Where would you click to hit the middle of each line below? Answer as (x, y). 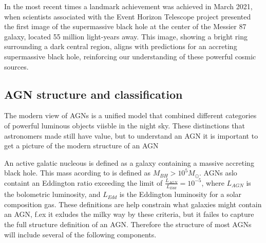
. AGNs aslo (218, 173)
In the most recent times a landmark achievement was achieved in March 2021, (128, 6)
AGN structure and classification (93, 94)
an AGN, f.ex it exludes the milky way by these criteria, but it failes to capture (129, 214)
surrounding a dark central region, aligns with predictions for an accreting (121, 46)
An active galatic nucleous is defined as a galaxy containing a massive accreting (129, 162)
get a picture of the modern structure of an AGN (81, 146)
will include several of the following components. (80, 234)
